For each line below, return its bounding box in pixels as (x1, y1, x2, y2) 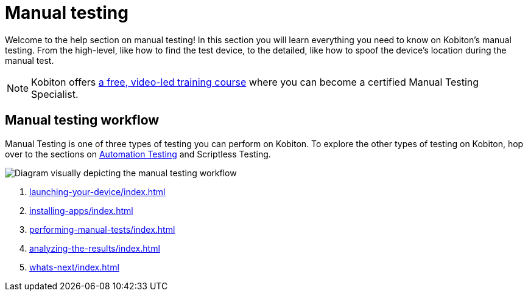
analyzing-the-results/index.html (29, 243, 160, 253)
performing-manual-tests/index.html (29, 224, 175, 235)
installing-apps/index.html (29, 205, 133, 216)
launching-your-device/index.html (29, 186, 166, 197)
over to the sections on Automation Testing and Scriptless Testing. (5, 148, 271, 159)
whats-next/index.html (29, 261, 119, 272)
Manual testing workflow (5, 112, 160, 128)
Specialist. (31, 88, 79, 100)
